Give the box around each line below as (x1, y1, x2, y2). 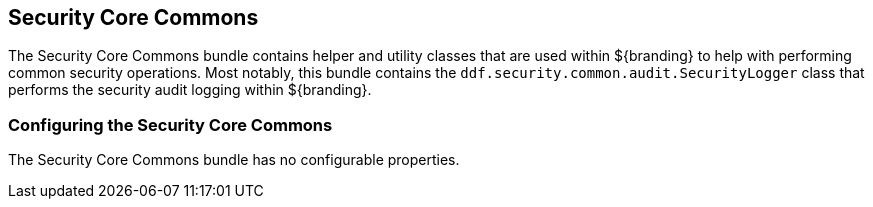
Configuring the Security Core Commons (8, 114, 333, 135)
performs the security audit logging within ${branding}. (8, 81, 372, 99)
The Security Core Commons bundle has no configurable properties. (8, 151, 460, 169)
